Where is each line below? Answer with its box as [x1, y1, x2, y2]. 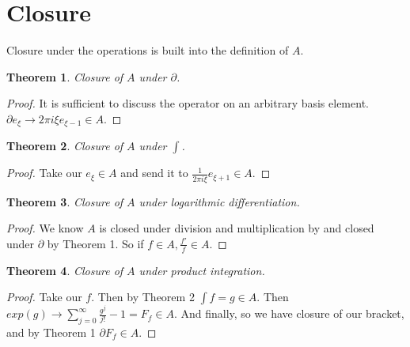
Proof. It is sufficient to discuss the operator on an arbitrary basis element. [6, 95, 369, 111]
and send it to [120, 164, 188, 181]
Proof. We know [6, 220, 84, 236]
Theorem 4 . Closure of [6, 262, 123, 278]
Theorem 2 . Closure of [6, 138, 123, 154]
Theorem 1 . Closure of [6, 68, 123, 85]
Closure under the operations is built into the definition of [6, 42, 289, 58]
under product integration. [139, 262, 265, 278]
